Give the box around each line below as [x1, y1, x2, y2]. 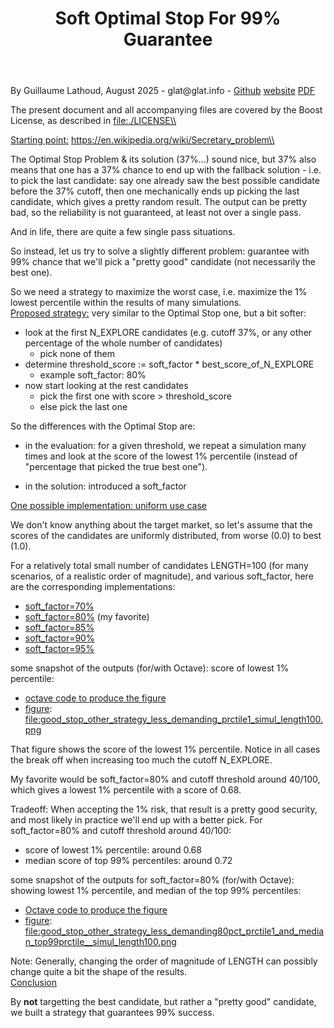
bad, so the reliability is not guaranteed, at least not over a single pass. [10, 207, 302, 219]
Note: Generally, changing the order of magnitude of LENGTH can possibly [10, 955, 318, 967]
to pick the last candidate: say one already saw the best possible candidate [10, 175, 320, 187]
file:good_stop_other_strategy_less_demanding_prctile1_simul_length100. [24, 713, 324, 726]
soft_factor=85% [24, 622, 95, 634]
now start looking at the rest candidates [24, 380, 189, 392]
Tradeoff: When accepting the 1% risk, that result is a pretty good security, [10, 803, 318, 816]
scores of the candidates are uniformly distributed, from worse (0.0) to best [10, 530, 322, 542]
